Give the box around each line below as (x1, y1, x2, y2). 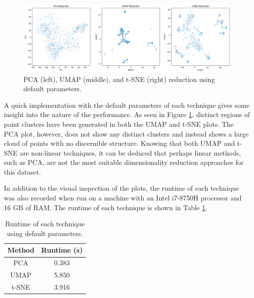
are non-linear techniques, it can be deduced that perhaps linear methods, (20, 147, 241, 158)
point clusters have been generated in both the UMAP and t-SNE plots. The (4, 119, 234, 129)
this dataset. (4, 166, 41, 177)
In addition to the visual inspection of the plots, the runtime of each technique (4, 183, 239, 193)
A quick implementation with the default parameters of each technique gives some (4, 99, 250, 110)
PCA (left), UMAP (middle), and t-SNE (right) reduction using (23, 74, 215, 84)
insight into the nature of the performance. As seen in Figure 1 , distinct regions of (4, 109, 250, 119)
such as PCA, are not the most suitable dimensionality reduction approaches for (4, 157, 244, 167)
